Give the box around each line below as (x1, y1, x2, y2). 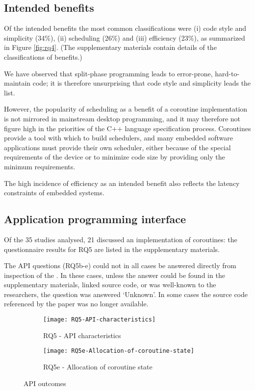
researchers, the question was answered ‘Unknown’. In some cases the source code (4, 289, 248, 299)
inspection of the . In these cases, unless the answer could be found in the (4, 270, 225, 280)
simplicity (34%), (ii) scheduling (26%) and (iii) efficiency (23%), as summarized (4, 32, 245, 43)
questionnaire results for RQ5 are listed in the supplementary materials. (4, 244, 220, 254)
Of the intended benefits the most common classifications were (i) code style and (4, 23, 246, 33)
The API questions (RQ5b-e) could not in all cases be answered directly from (4, 260, 236, 271)
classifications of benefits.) (4, 51, 82, 62)
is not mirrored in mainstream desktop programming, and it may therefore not (4, 113, 241, 123)
